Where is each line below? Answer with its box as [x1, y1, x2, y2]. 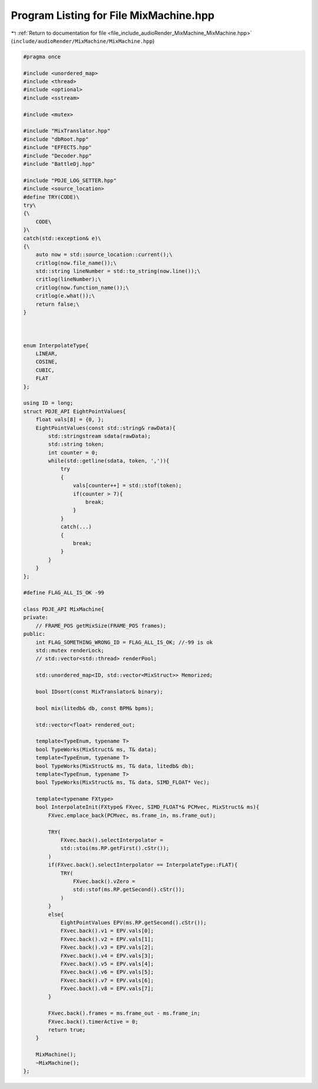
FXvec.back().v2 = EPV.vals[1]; [60, 936, 154, 942]
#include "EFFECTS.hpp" [23, 144, 92, 151]
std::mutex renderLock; [35, 647, 104, 654]
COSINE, [35, 358, 58, 365]
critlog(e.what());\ [35, 292, 95, 299]
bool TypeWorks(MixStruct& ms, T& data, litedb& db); [35, 763, 194, 769]
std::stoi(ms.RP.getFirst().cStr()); [60, 845, 170, 852]
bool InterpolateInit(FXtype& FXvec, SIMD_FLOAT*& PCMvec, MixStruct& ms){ [35, 804, 260, 810]
